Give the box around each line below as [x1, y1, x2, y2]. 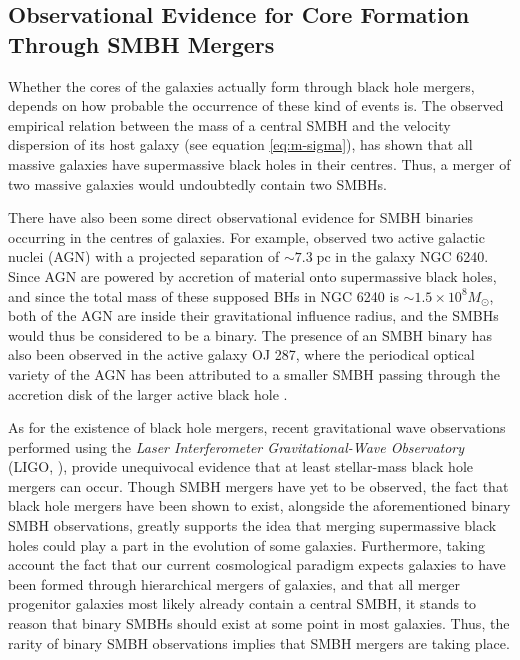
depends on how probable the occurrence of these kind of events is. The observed [8, 95, 504, 116]
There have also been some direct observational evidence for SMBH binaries [8, 207, 473, 228]
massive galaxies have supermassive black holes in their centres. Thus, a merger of [8, 153, 511, 174]
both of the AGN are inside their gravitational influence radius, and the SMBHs [8, 305, 499, 326]
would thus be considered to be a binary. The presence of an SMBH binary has [8, 324, 493, 345]
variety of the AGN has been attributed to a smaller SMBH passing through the [8, 363, 500, 384]
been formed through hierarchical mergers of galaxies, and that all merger [8, 573, 460, 594]
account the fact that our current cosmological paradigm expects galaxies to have [8, 554, 506, 575]
